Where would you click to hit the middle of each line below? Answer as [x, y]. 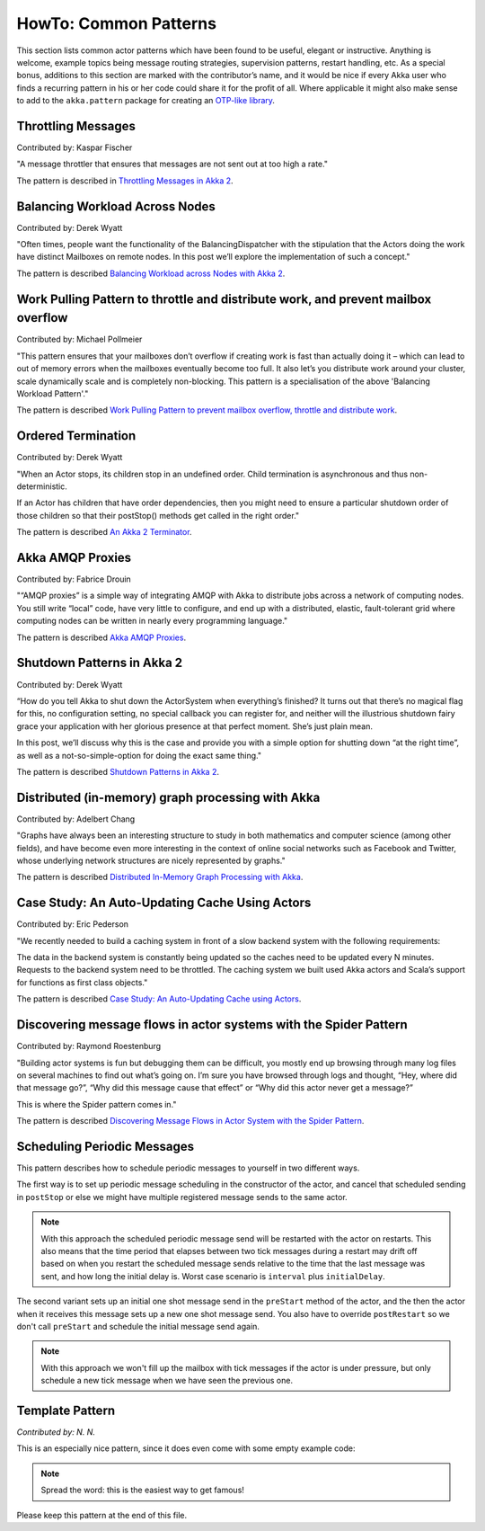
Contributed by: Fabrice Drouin [74, 579]
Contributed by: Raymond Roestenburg [89, 1046]
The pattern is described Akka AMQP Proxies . [101, 637]
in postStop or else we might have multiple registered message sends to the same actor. [182, 1197]
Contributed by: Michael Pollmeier [79, 339]
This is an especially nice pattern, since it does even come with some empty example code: [186, 1448]
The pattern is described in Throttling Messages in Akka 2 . [125, 181]
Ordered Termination [76, 436]
